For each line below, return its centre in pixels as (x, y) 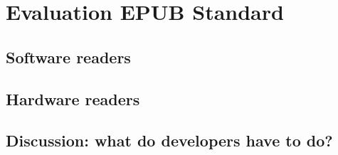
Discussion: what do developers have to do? (169, 140)
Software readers (68, 57)
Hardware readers (73, 98)
